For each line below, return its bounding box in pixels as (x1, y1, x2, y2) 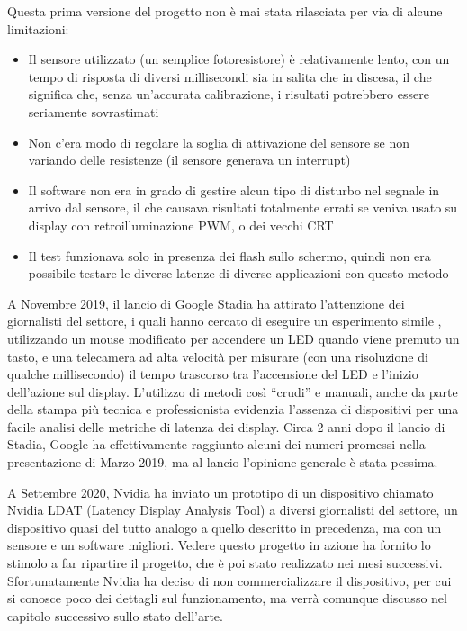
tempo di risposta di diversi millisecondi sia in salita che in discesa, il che (28, 67, 432, 86)
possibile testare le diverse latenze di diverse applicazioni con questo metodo (28, 264, 449, 283)
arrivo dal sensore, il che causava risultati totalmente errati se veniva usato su (28, 198, 458, 217)
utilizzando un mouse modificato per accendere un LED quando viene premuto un (7, 329, 460, 347)
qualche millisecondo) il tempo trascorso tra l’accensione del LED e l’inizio (7, 365, 418, 383)
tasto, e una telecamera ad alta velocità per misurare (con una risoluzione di (7, 347, 428, 365)
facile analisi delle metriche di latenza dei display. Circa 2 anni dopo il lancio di (7, 417, 445, 436)
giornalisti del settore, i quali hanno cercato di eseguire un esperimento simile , (7, 311, 442, 330)
